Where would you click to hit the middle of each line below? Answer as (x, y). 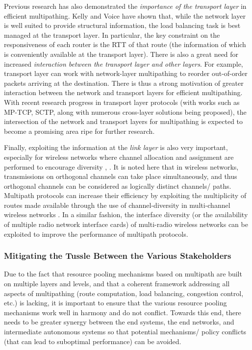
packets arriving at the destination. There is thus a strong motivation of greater (124, 83)
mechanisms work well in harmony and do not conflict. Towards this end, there (123, 312)
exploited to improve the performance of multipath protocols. (96, 234)
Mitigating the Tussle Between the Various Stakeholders (118, 256)
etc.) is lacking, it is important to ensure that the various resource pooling (115, 303)
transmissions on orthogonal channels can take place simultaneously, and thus (121, 176)
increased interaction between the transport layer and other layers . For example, (124, 63)
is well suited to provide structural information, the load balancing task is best (122, 25)
